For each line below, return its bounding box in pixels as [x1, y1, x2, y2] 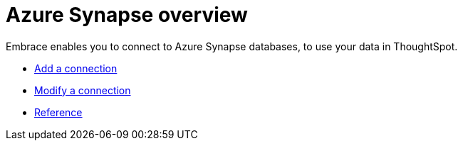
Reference [34, 106, 83, 118]
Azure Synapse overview [6, 3, 248, 27]
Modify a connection [34, 84, 131, 96]
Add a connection [34, 62, 118, 74]
